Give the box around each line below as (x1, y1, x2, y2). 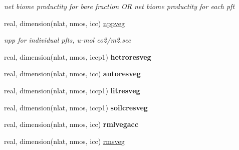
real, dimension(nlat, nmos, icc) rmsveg (4, 135, 125, 146)
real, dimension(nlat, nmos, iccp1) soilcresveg (4, 102, 148, 112)
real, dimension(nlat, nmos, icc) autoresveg (4, 68, 141, 79)
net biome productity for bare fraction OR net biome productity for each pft (4, 1, 235, 11)
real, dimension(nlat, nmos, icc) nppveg (4, 18, 125, 28)
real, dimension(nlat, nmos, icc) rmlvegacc (4, 119, 138, 129)
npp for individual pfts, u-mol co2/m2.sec (4, 35, 131, 45)
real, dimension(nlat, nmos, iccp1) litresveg (4, 85, 140, 95)
